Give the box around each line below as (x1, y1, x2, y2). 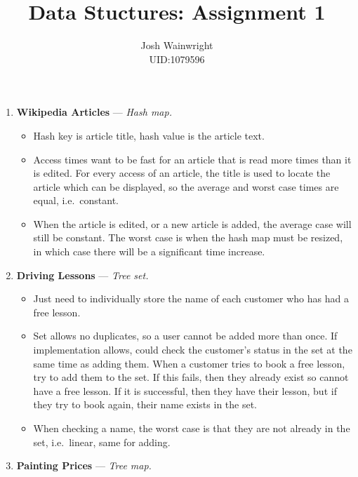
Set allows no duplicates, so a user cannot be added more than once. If (33, 328, 338, 343)
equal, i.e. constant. (33, 193, 119, 208)
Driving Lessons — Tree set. (16, 267, 149, 282)
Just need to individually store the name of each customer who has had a (33, 291, 349, 306)
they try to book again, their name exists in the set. (33, 397, 258, 412)
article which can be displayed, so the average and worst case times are (33, 179, 339, 194)
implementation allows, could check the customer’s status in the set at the (33, 342, 352, 357)
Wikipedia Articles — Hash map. (16, 105, 172, 119)
